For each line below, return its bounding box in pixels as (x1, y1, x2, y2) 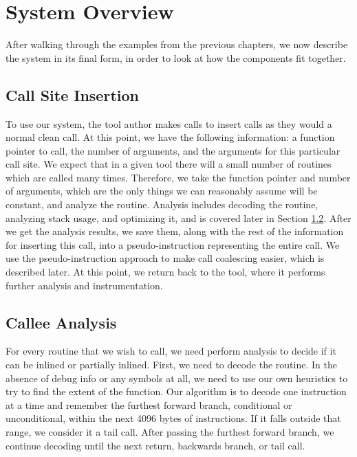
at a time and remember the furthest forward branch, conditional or (6, 397, 292, 412)
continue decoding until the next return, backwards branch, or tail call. (6, 438, 305, 452)
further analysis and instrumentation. (6, 278, 163, 292)
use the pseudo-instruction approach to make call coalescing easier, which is (6, 251, 325, 265)
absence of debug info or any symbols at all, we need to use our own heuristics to (6, 370, 348, 385)
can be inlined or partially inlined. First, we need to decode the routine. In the (6, 357, 337, 372)
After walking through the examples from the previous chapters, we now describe (6, 37, 348, 52)
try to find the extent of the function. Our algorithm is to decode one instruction (6, 384, 347, 399)
